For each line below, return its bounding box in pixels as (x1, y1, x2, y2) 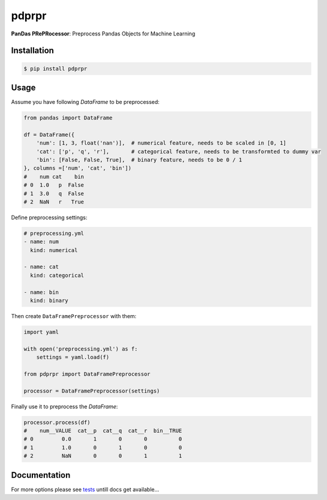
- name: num (23, 238, 59, 245)
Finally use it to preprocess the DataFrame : (11, 403, 118, 410)
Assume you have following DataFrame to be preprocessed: (11, 98, 160, 106)
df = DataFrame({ (23, 131, 75, 138)
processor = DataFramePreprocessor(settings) (23, 387, 160, 394)
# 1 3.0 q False (23, 190, 84, 197)
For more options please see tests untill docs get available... (11, 486, 160, 493)
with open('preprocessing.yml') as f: (23, 345, 138, 352)
